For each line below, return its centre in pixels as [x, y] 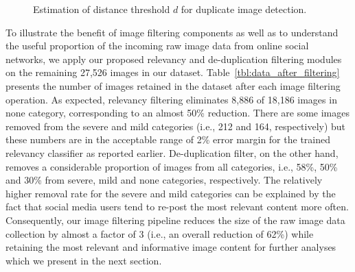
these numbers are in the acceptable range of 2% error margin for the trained [168, 139]
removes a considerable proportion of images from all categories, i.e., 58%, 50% [172, 166]
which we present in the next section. [84, 260]
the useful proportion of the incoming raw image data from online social [157, 46]
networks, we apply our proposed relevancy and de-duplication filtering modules [174, 59]
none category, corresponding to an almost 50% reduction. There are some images [178, 113]
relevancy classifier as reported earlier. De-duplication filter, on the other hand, [172, 152]
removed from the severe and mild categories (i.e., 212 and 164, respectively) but [176, 126]
